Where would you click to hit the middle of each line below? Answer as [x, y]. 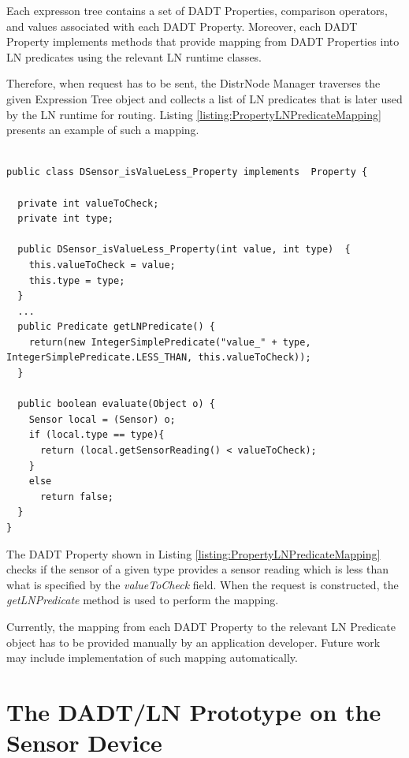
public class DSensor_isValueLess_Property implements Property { [187, 172]
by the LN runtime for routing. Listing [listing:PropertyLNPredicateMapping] [194, 114]
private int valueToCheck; [88, 203]
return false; [77, 497]
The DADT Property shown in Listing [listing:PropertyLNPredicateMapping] [193, 553]
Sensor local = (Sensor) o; [102, 419]
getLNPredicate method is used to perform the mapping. [143, 600]
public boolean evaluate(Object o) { [116, 404]
